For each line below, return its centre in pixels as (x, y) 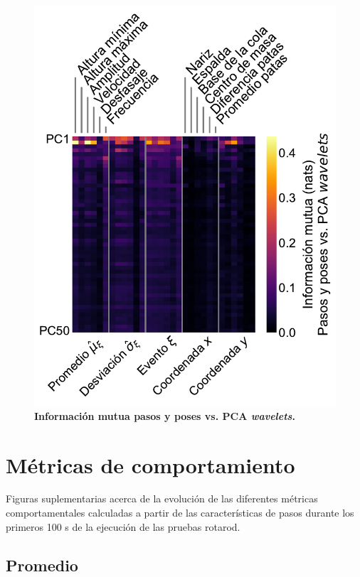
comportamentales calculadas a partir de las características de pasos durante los (180, 513)
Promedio (42, 565)
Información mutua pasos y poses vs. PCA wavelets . (165, 415)
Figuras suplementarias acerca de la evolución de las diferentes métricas (162, 498)
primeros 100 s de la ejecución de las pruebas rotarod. (123, 526)
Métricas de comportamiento (150, 464)
